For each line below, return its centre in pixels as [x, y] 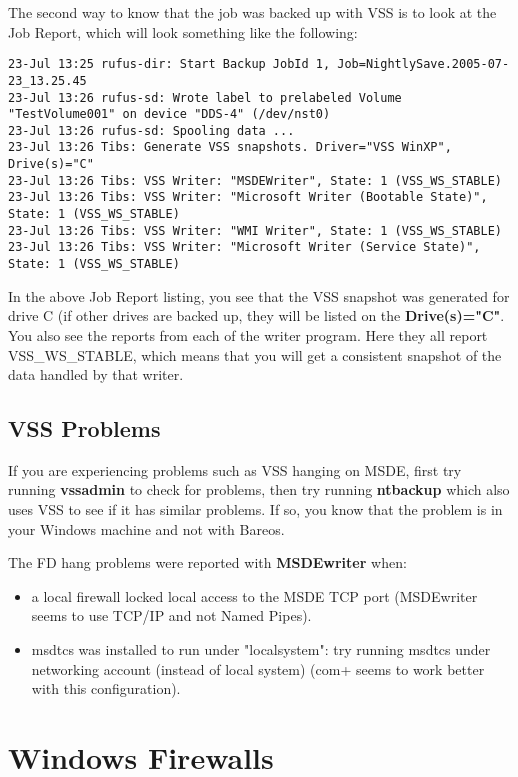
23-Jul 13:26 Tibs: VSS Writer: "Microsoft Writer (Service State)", [244, 247]
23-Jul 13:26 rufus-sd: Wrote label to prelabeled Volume [205, 97]
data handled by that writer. [96, 374]
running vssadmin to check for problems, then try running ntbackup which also [259, 489]
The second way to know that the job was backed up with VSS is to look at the [252, 12]
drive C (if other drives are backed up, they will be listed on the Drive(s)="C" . [256, 315]
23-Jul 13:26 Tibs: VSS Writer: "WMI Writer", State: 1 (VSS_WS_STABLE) [255, 230]
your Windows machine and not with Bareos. [146, 528]
